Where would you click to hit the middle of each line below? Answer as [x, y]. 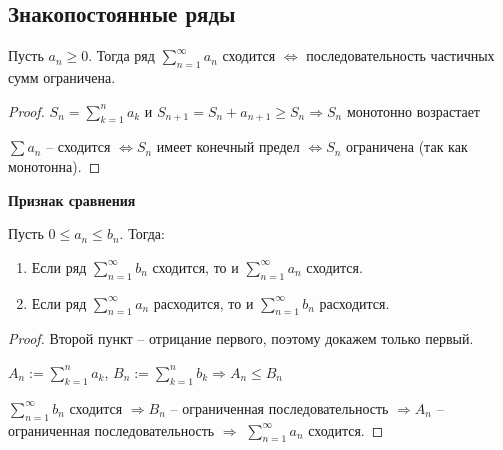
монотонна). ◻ [54, 165]
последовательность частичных [400, 55]
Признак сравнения [72, 199]
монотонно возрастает [413, 110]
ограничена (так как [407, 146]
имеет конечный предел [228, 146]
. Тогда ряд [121, 55]
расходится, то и [203, 302]
